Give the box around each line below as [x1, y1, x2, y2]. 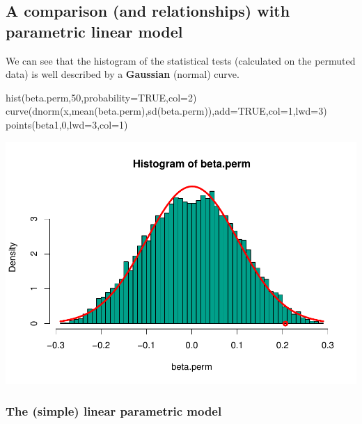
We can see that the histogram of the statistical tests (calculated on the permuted [6, 53, 356, 67]
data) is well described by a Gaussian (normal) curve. [6, 67, 239, 81]
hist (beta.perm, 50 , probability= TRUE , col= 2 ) [6, 90, 197, 104]
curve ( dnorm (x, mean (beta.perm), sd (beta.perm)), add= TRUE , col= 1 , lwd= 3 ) [6, 104, 327, 118]
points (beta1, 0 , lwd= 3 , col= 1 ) [6, 117, 128, 131]
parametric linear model [6, 20, 183, 42]
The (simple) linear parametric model [6, 402, 222, 419]
